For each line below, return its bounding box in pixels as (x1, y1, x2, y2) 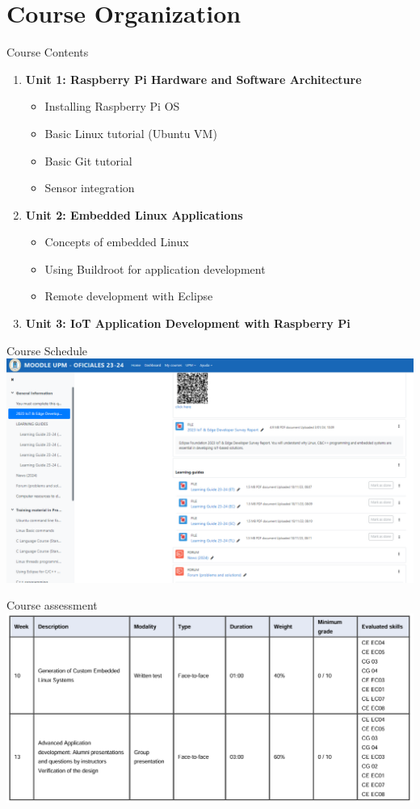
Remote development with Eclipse (44, 287, 213, 304)
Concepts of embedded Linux (44, 233, 189, 250)
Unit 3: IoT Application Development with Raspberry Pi (25, 315, 351, 332)
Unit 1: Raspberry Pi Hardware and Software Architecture (25, 70, 362, 87)
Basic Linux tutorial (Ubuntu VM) (44, 124, 217, 141)
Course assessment (6, 597, 98, 614)
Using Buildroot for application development (44, 260, 266, 277)
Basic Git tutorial (44, 152, 132, 169)
